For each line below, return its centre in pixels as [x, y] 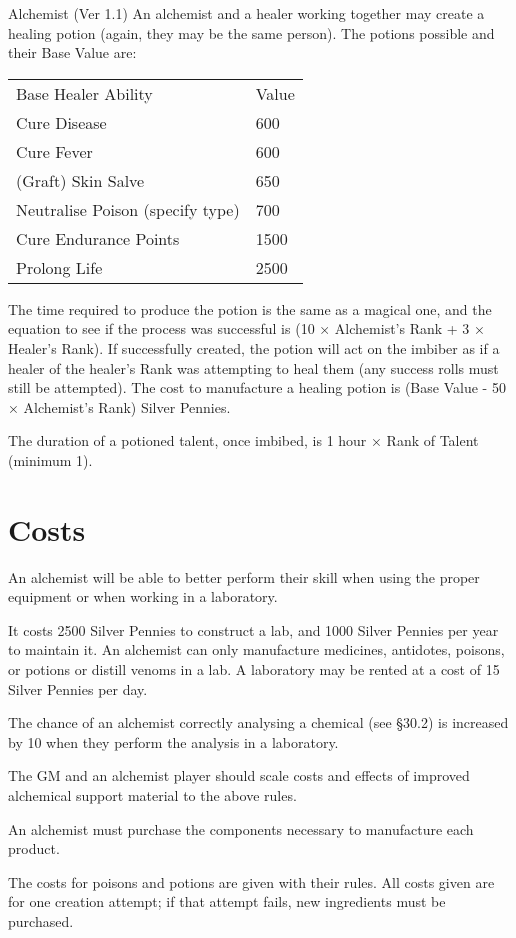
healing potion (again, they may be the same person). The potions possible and [251, 32]
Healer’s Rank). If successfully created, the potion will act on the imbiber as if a [254, 347]
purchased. [41, 920]
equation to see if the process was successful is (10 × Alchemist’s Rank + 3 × [246, 328]
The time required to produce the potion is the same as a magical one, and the [250, 308]
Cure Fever [54, 151]
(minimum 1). [50, 459]
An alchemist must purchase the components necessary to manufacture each [241, 828]
